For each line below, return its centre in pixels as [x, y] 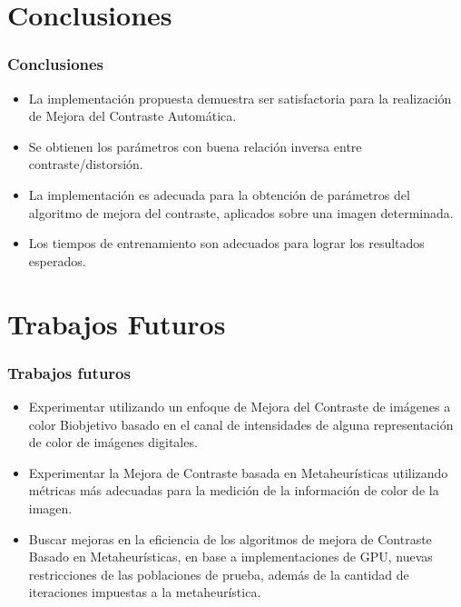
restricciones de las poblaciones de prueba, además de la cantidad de [219, 574]
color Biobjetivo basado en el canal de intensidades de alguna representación [241, 424]
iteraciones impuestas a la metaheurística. [145, 592]
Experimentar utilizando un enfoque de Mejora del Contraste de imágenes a [240, 406]
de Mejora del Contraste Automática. [132, 116]
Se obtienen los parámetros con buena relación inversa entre [195, 146]
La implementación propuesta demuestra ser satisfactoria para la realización [240, 98]
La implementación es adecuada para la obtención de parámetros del [219, 194]
